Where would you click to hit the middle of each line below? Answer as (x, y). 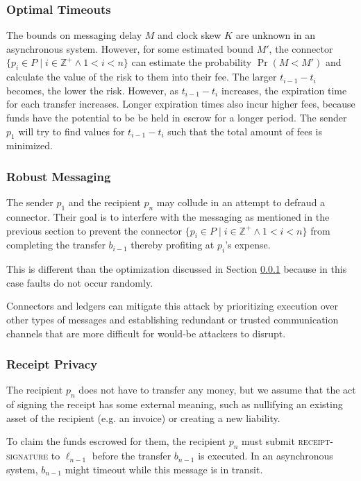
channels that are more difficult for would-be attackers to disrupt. (146, 333)
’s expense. (248, 245)
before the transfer (132, 456)
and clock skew (189, 35)
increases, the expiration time (284, 90)
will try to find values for (72, 131)
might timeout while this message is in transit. (164, 469)
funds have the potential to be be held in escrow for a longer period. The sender (177, 117)
